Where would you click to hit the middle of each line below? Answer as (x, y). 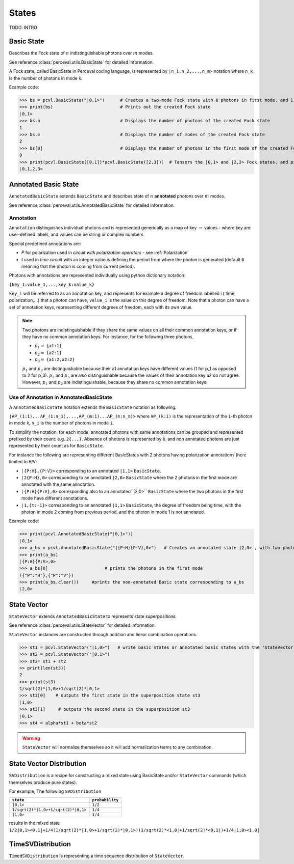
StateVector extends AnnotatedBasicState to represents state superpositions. (93, 616)
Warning (31, 738)
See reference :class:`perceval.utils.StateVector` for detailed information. (83, 625)
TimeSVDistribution (40, 844)
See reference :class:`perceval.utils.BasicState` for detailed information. (81, 62)
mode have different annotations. (55, 498)
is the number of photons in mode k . (46, 78)
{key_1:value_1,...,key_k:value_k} (52, 284)
